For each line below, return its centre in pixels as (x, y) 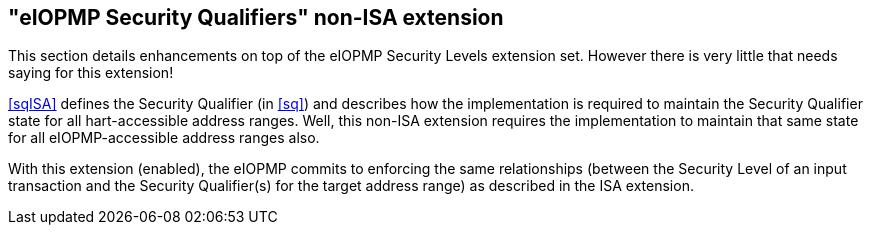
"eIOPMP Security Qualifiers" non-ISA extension (256, 17)
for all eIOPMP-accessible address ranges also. (164, 138)
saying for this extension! (91, 73)
